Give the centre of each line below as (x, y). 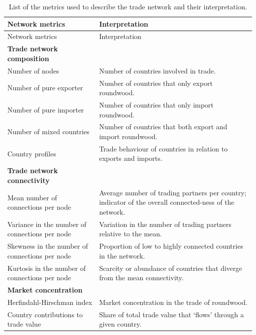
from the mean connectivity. (141, 278)
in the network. (122, 255)
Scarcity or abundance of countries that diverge (171, 268)
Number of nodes (33, 70)
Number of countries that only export (156, 83)
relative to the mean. (131, 234)
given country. (120, 324)
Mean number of (32, 197)
